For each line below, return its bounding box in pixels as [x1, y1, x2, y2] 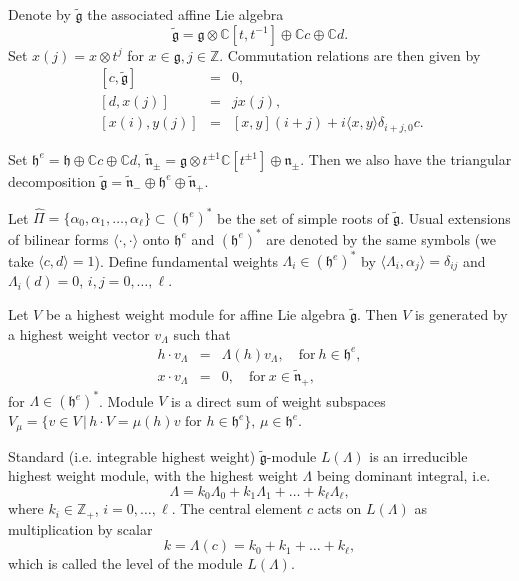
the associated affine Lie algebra [87, 4, 284, 24]
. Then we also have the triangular [300, 148, 512, 169]
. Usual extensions [400, 207, 511, 228]
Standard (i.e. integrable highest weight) [8, 445, 256, 466]
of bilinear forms [8, 228, 109, 249]
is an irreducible [369, 445, 468, 466]
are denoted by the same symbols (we [266, 228, 497, 249]
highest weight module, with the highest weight [8, 465, 298, 486]
